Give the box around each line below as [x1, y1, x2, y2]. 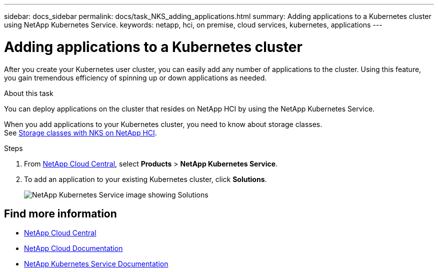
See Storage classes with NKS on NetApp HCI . [4, 128, 157, 137]
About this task [4, 88, 53, 97]
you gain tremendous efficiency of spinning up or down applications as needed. [4, 73, 267, 82]
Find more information [4, 207, 117, 220]
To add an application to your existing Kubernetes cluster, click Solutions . [24, 174, 267, 183]
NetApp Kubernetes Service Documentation [24, 259, 168, 268]
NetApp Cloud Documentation [24, 244, 123, 253]
